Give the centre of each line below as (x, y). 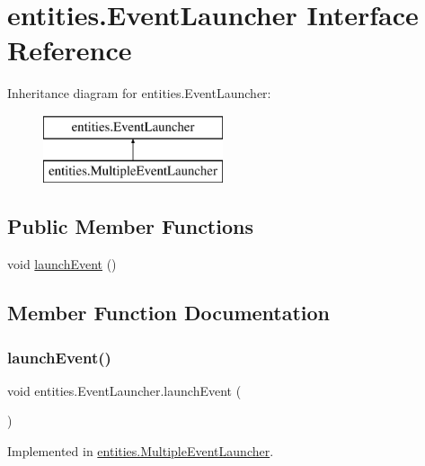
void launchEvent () (62, 264)
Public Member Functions (130, 226)
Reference (70, 50)
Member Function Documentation (169, 313)
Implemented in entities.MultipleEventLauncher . (141, 451)
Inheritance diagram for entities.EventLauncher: (139, 93)
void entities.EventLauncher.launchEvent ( (124, 390)
